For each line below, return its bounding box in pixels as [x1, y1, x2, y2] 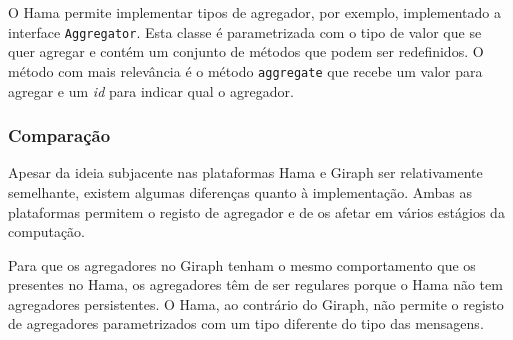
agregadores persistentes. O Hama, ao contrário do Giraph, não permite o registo [8, 293, 504, 314]
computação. [8, 221, 85, 242]
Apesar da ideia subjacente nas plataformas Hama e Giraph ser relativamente [8, 162, 483, 183]
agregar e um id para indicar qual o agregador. [8, 80, 294, 101]
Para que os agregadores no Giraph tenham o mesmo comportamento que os [8, 254, 476, 275]
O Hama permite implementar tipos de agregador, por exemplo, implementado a [8, 2, 501, 22]
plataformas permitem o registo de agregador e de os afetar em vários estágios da [8, 201, 505, 222]
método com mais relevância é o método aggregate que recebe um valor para [8, 60, 483, 81]
